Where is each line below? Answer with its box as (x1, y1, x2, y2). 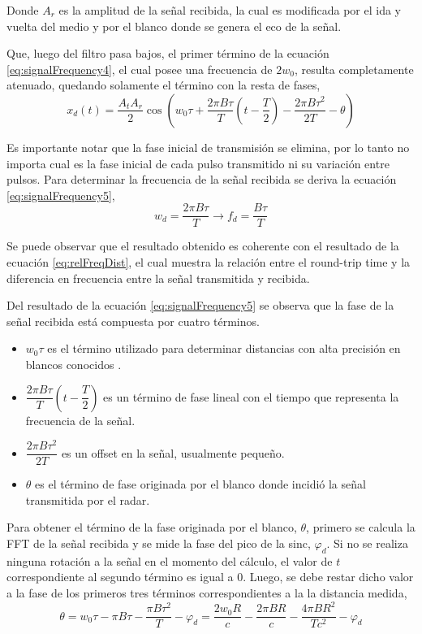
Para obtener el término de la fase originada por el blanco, (6, 519, 297, 536)
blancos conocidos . (25, 355, 122, 372)
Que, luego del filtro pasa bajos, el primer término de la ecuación (6, 45, 329, 62)
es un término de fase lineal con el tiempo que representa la (103, 388, 399, 405)
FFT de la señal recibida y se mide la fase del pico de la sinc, (6, 535, 311, 552)
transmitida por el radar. (25, 491, 150, 508)
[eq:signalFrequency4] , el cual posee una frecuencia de (6, 60, 273, 77)
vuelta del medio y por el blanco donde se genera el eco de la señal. (6, 17, 342, 34)
